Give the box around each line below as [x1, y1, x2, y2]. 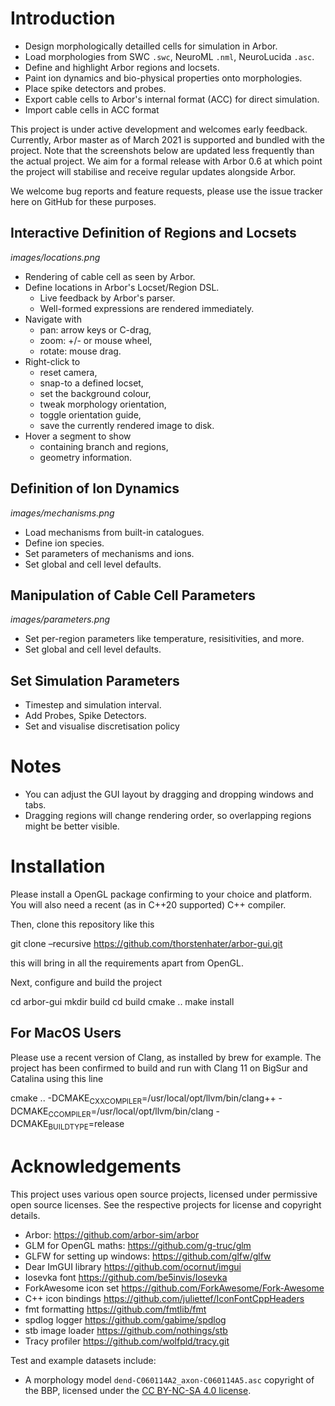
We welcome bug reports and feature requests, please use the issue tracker [10, 185, 323, 197]
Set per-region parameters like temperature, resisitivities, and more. [24, 633, 305, 645]
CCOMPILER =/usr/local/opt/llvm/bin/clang [48, 1105, 214, 1119]
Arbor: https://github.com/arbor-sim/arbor [24, 1229, 200, 1241]
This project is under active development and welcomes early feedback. [10, 123, 308, 135]
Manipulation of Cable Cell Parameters [10, 587, 256, 604]
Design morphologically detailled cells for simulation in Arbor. [24, 40, 278, 52]
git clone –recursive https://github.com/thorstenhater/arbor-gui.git [10, 938, 283, 950]
